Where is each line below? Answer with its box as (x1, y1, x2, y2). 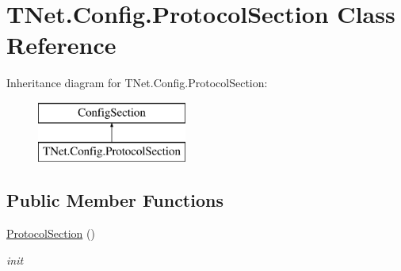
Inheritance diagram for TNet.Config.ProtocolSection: (6, 74, 268, 91)
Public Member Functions (6, 188, 223, 212)
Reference (6, 29, 116, 61)
